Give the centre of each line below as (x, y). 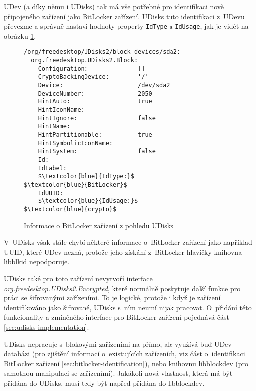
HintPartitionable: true (95, 135)
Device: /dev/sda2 (104, 85)
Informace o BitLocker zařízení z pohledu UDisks (99, 225)
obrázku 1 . (20, 36)
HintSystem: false (97, 151)
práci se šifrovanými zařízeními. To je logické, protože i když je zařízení (112, 298)
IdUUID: (50, 193)
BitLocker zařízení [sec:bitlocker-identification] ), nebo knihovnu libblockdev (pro (126, 363)
